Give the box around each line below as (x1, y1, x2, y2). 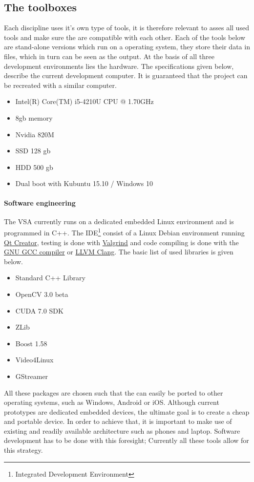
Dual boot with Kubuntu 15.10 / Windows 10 (15, 178, 153, 189)
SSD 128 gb (15, 146, 51, 156)
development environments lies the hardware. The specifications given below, (4, 61, 234, 71)
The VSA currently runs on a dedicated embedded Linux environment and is (4, 216, 234, 226)
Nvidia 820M (15, 129, 54, 139)
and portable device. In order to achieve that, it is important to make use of (4, 416, 232, 426)
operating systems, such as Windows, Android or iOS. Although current (4, 397, 219, 407)
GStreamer (15, 371, 48, 381)
